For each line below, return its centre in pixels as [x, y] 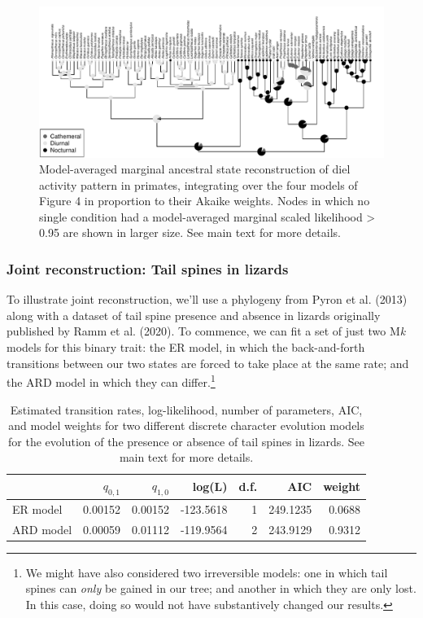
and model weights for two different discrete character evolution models [186, 425]
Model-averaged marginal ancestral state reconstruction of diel [195, 169]
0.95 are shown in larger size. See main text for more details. [190, 232]
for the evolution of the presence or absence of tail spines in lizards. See [187, 441]
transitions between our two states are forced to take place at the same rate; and [208, 363]
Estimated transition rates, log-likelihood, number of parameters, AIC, [186, 409]
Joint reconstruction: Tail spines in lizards [148, 268]
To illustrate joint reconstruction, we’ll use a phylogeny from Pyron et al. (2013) [207, 299]
